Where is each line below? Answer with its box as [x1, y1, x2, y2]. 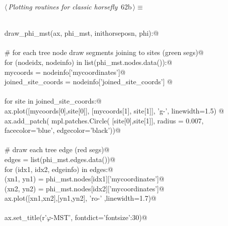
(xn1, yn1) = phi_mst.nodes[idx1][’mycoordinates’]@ [4, 173, 164, 184]
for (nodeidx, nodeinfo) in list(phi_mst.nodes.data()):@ [4, 56, 172, 67]
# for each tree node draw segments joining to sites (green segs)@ [4, 47, 204, 57]
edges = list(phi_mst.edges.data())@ [4, 154, 115, 164]
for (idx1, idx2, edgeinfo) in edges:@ [4, 164, 114, 174]
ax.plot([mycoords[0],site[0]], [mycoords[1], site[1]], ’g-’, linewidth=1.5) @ [4, 105, 224, 115]
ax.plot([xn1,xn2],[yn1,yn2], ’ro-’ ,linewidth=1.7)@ [4, 193, 156, 203]
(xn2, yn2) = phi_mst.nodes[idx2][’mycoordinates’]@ [4, 183, 164, 193]
